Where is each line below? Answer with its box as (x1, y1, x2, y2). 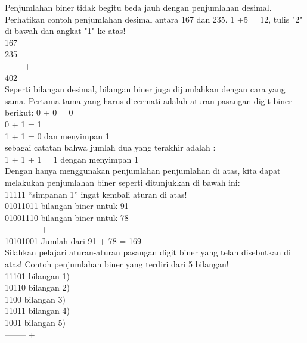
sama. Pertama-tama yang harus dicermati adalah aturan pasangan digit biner (5, 94, 292, 107)
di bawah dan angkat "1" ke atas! (5, 24, 126, 37)
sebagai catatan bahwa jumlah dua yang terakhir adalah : (5, 141, 216, 154)
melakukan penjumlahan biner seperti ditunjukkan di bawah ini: (5, 176, 240, 188)
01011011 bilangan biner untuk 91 (5, 199, 129, 212)
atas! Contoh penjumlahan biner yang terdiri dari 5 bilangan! (5, 258, 229, 270)
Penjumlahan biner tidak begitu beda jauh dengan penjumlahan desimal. (5, 1, 272, 13)
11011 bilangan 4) (5, 304, 70, 317)
